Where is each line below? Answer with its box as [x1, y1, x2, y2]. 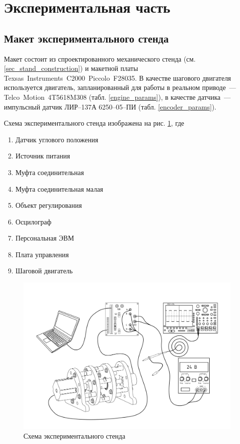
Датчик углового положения [15, 134, 98, 144]
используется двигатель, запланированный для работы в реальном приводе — [4, 82, 236, 92]
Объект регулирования [15, 200, 82, 210]
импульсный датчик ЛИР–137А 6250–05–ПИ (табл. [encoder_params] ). [4, 101, 217, 111]
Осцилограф [15, 216, 52, 226]
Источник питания [15, 151, 70, 161]
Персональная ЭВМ [15, 233, 74, 243]
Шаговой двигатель [15, 266, 73, 276]
